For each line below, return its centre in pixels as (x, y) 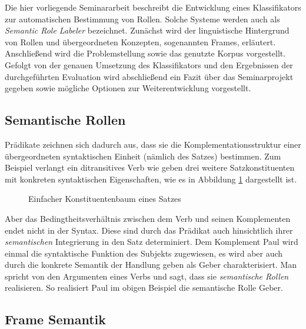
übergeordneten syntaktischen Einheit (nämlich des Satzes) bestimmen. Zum (143, 156)
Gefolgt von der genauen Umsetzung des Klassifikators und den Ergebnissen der (149, 64)
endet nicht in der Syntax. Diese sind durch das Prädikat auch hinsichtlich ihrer (149, 230)
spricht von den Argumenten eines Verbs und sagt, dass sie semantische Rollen (147, 276)
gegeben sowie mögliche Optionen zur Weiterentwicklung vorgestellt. (128, 88)
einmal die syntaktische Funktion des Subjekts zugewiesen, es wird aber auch (144, 253)
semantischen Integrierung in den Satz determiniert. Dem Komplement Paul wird (152, 242)
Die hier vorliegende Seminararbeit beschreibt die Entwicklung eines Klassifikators (153, 7)
